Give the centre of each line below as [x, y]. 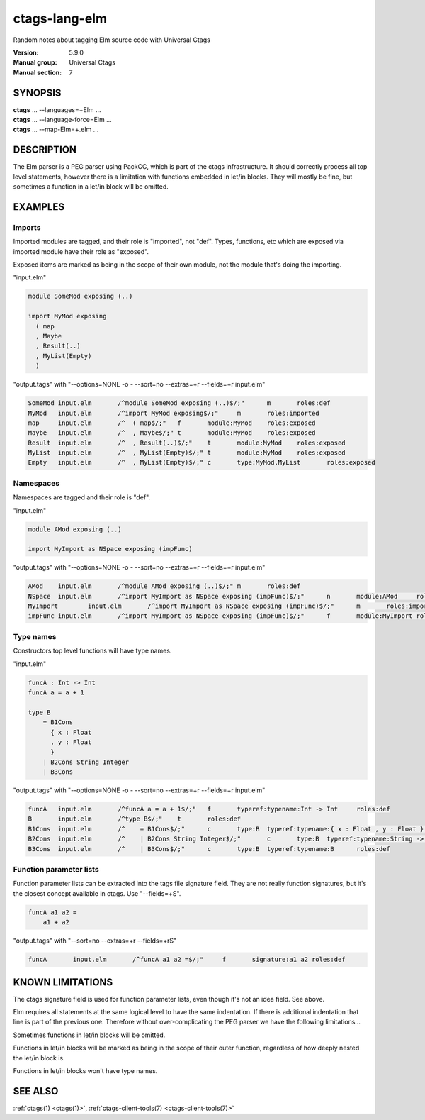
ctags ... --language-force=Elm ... [63, 120]
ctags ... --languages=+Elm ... [57, 109]
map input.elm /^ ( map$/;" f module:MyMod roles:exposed [172, 423]
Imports [27, 227]
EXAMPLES [39, 207]
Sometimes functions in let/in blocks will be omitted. [89, 1035]
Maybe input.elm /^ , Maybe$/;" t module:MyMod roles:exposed [172, 433]
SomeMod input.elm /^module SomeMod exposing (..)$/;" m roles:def [179, 403]
